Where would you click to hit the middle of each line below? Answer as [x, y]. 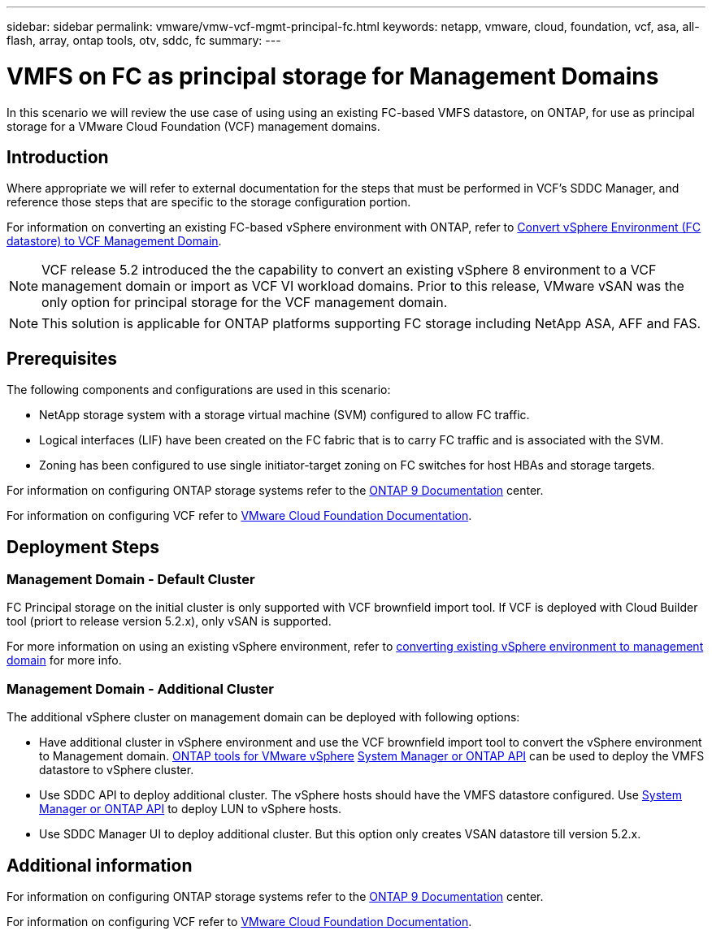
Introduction [58, 157]
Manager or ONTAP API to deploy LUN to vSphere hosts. [191, 809]
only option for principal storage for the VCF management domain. [245, 303]
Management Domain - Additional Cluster [140, 688]
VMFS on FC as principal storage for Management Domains [333, 76]
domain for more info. [64, 660]
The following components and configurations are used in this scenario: [199, 390]
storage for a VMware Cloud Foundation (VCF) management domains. [193, 126]
